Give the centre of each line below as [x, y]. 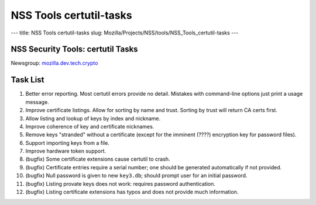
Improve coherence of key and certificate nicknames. [90, 126]
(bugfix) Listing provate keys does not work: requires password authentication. [121, 183]
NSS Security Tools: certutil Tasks [74, 49]
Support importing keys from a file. [67, 143]
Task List [28, 80]
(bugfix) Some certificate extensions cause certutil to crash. [98, 159]
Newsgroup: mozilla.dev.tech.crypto [54, 63]
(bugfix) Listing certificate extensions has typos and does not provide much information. [132, 192]
